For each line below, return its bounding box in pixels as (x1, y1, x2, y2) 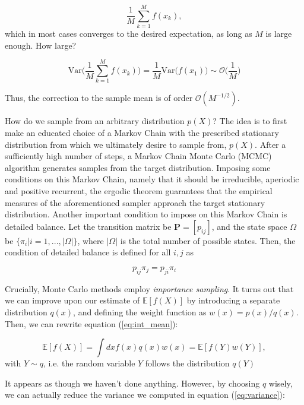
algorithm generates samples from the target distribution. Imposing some (5, 161, 271, 173)
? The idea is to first (213, 115, 287, 127)
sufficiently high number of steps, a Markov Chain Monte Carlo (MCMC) (5, 150, 272, 162)
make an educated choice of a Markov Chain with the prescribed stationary (5, 126, 279, 139)
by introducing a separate (186, 294, 280, 306)
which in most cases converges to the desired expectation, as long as (5, 27, 252, 40)
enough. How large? (5, 39, 77, 51)
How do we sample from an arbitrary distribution (5, 115, 185, 127)
